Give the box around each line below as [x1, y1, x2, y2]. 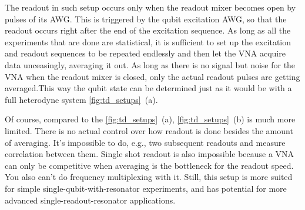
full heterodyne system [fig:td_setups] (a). [5, 93, 158, 105]
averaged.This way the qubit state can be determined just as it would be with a [5, 82, 292, 94]
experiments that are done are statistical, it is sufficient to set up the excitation [5, 35, 291, 48]
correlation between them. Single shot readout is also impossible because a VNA [5, 148, 294, 160]
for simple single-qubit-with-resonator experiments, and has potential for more [5, 182, 287, 194]
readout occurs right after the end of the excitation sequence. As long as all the [5, 24, 291, 36]
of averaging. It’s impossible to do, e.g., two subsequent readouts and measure [5, 136, 286, 148]
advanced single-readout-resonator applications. [5, 194, 176, 206]
